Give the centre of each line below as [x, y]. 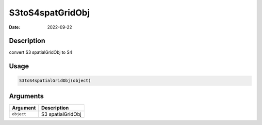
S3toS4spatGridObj [49, 13]
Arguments [26, 96]
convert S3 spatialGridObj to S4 [41, 52]
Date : [15, 27]
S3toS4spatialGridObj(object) [55, 81]
